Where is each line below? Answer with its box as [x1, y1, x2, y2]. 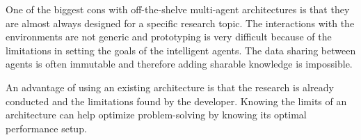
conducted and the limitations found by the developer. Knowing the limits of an [6, 93, 347, 108]
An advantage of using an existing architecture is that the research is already [6, 79, 334, 94]
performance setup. [6, 120, 87, 135]
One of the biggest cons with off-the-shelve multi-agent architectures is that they [6, 2, 350, 16]
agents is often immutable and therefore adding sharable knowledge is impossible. [6, 56, 353, 71]
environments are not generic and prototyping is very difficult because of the [6, 29, 332, 44]
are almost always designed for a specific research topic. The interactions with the [6, 15, 355, 30]
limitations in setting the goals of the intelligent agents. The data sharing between [6, 42, 356, 57]
